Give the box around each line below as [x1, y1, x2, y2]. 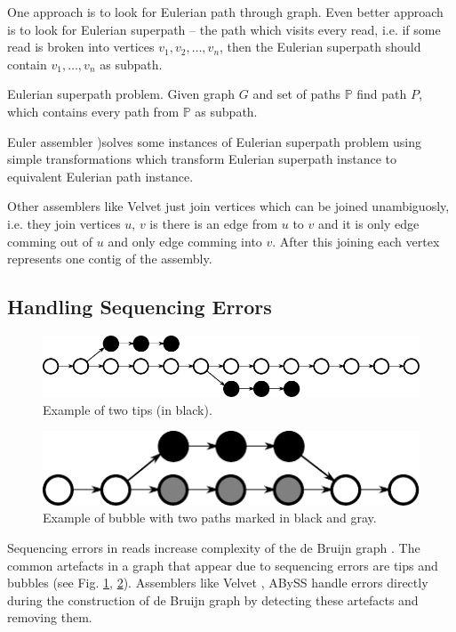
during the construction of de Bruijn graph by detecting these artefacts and [7, 590, 419, 609]
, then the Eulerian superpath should [220, 37, 421, 56]
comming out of [7, 231, 93, 250]
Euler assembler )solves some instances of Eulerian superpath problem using [7, 132, 421, 150]
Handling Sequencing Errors [7, 293, 272, 320]
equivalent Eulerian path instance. [7, 166, 194, 185]
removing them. [7, 608, 92, 627]
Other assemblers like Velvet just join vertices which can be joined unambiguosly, [7, 197, 450, 215]
